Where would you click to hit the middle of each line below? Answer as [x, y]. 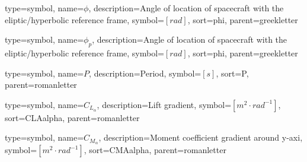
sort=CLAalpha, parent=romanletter [72, 117]
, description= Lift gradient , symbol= [164, 104]
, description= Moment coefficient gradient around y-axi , [201, 137]
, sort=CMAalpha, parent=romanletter [155, 150]
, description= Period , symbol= [145, 73]
